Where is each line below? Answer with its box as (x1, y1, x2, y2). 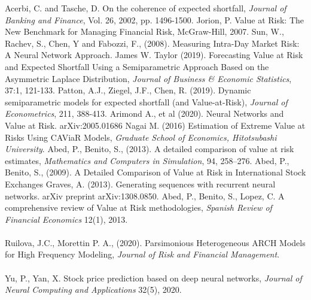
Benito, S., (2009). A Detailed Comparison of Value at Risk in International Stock (5, 166, 306, 178)
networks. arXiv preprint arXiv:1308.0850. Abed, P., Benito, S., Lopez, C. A (5, 189, 285, 202)
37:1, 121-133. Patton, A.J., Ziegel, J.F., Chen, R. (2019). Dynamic (5, 84, 251, 96)
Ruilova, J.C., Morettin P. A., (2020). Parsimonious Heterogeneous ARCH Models (5, 236, 306, 249)
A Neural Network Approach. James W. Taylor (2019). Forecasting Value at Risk (5, 49, 303, 61)
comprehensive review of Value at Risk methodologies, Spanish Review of (5, 201, 272, 214)
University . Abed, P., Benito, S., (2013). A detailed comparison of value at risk (5, 143, 294, 155)
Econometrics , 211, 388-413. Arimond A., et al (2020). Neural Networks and (5, 107, 284, 120)
